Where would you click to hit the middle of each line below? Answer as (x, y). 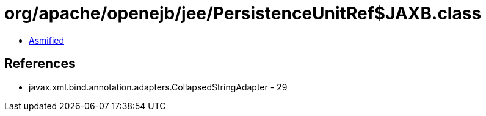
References (40, 64)
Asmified (47, 40)
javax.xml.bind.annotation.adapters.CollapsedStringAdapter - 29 (158, 87)
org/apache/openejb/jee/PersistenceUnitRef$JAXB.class (243, 13)
